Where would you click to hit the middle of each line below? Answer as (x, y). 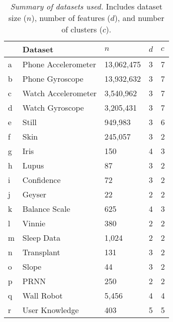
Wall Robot (43, 295)
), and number (139, 18)
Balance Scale (46, 209)
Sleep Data (42, 238)
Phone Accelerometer (59, 64)
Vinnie (34, 223)
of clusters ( (82, 29)
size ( (18, 18)
